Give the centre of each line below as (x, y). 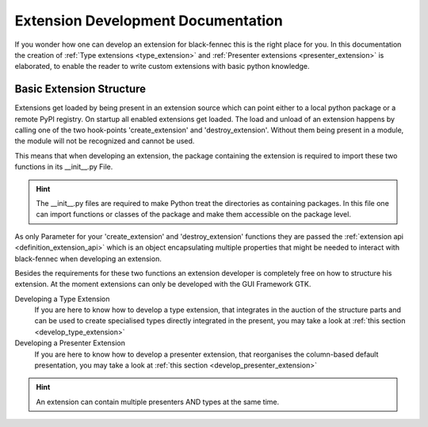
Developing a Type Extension (62, 299)
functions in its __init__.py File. (64, 167)
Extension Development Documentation (149, 21)
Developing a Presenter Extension (70, 343)
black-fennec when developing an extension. (88, 258)
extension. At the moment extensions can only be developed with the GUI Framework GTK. (163, 284)
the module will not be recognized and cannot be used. (105, 141)
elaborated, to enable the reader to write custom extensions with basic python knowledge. (162, 67)
